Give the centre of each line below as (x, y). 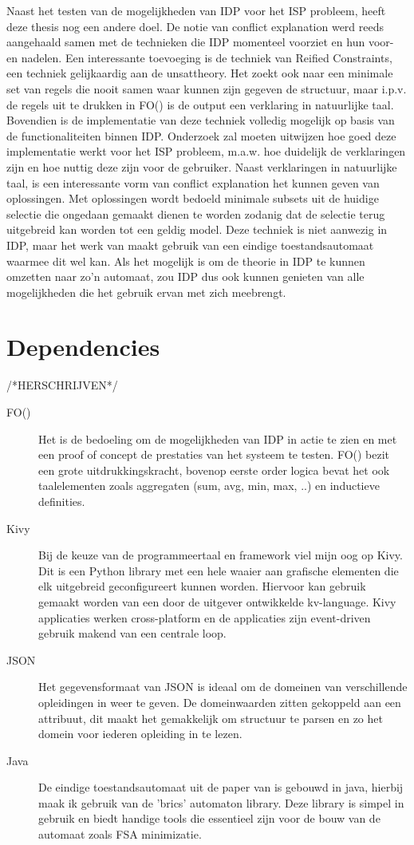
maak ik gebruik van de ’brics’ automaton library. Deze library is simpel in (221, 802)
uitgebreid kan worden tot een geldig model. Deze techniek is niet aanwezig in (197, 229)
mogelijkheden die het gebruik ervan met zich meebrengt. (146, 292)
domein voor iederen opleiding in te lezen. (140, 734)
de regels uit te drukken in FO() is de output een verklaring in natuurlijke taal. (200, 104)
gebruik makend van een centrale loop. (132, 633)
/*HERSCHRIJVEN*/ (62, 385)
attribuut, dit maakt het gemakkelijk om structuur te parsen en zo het (211, 718)
